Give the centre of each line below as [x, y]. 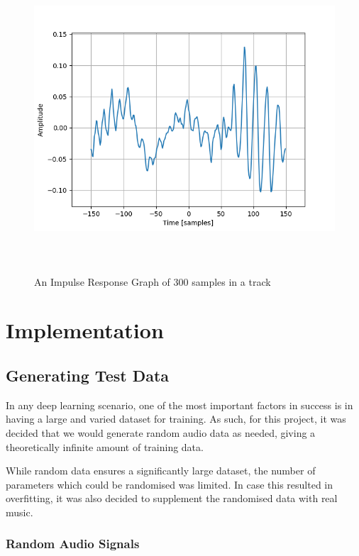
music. [20, 512]
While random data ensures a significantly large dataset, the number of [161, 471]
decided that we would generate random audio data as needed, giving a [161, 432]
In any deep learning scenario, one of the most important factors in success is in [179, 405]
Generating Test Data [88, 375]
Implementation [85, 330]
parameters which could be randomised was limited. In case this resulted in [170, 484]
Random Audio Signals [73, 544]
